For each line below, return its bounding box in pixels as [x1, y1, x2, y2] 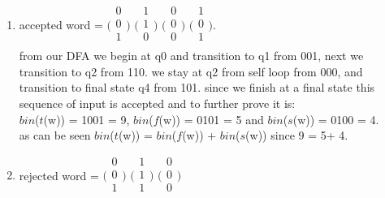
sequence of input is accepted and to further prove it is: [19, 94, 296, 111]
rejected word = [19, 166, 99, 183]
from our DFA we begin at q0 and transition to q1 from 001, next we [19, 47, 364, 64]
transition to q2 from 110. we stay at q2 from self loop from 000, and [19, 62, 363, 80]
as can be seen [19, 127, 91, 144]
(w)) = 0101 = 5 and [158, 110, 264, 127]
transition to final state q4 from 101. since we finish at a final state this [19, 79, 375, 96]
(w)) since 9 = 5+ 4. [245, 127, 348, 144]
